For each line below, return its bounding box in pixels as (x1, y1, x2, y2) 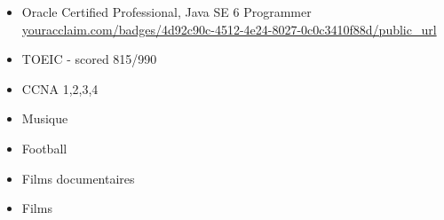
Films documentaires (21, 169, 135, 187)
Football (21, 138, 67, 157)
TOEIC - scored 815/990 (21, 50, 157, 68)
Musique (21, 109, 68, 128)
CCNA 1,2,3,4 (21, 79, 99, 98)
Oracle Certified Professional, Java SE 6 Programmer (21, 3, 312, 20)
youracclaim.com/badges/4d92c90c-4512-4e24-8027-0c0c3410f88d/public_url (21, 20, 437, 38)
